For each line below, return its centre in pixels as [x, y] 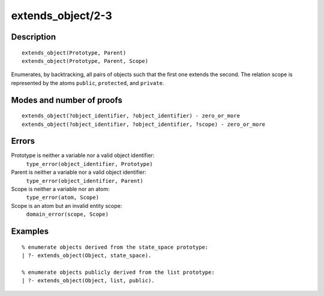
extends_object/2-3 [61, 16]
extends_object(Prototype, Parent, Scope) [85, 61]
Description [34, 37]
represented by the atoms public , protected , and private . [88, 83]
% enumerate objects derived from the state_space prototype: [115, 247]
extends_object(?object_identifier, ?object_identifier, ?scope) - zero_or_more [144, 124]
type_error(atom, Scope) [62, 197]
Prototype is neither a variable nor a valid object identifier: [83, 155]
